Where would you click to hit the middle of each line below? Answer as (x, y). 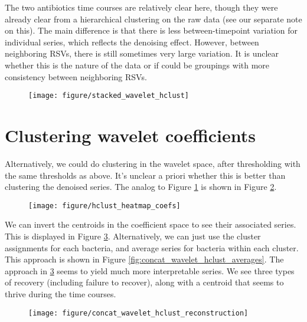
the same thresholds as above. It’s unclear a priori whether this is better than (145, 175)
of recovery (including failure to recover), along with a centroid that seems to (144, 282)
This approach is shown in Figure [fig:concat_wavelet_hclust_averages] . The (144, 259)
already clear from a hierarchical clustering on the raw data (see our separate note (153, 19)
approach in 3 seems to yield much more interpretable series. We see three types (150, 270)
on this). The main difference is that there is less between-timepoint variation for (151, 30)
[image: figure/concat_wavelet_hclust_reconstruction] (138, 313)
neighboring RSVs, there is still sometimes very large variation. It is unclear (142, 53)
